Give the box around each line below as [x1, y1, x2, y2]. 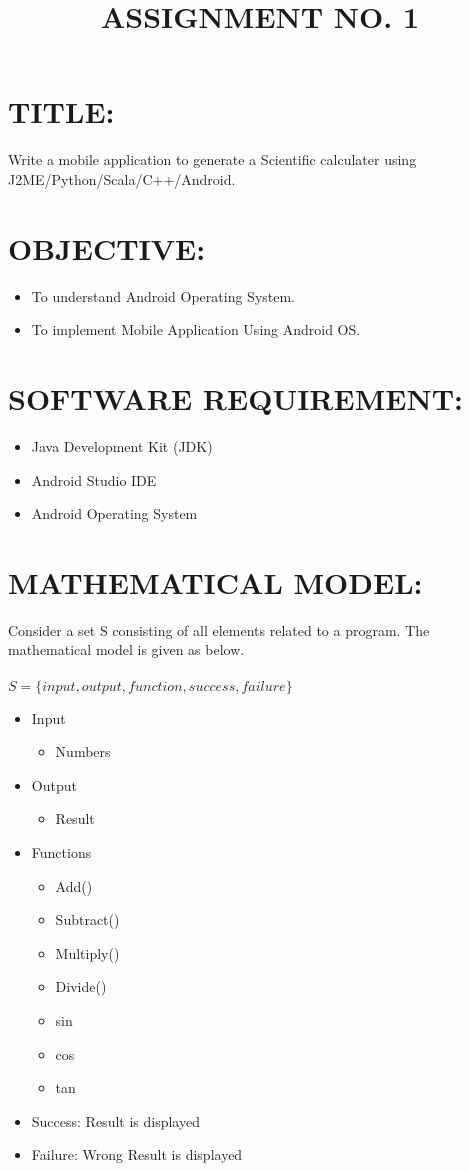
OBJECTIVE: [8, 227, 206, 268]
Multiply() [55, 942, 120, 963]
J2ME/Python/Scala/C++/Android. [8, 168, 236, 189]
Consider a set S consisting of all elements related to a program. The [8, 619, 430, 640]
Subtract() [55, 909, 120, 930]
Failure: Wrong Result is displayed [31, 1144, 243, 1165]
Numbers [55, 741, 111, 762]
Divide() [55, 976, 107, 997]
